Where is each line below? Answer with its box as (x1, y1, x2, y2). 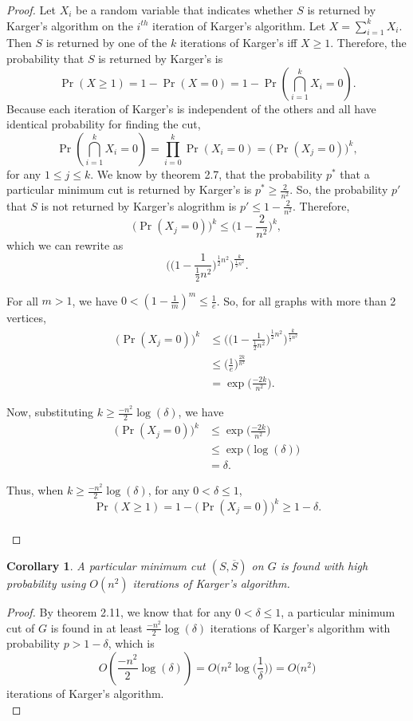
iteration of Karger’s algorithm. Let (152, 17, 326, 33)
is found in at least (50, 619, 143, 636)
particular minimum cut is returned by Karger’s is (6, 181, 252, 198)
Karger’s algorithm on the (6, 17, 133, 33)
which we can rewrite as (6, 236, 124, 253)
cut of (6, 619, 35, 636)
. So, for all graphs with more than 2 (216, 292, 396, 309)
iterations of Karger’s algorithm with (210, 619, 391, 636)
